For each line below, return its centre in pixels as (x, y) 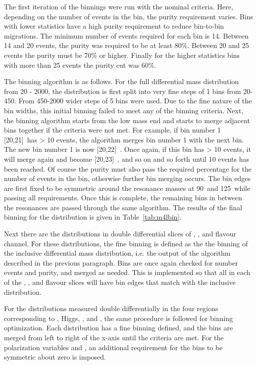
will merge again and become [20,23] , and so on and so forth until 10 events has (127, 159)
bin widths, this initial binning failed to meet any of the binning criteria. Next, (124, 110)
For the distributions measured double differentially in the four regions (111, 308)
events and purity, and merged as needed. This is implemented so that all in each (127, 272)
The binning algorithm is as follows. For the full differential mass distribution (122, 81)
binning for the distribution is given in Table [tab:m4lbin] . (93, 217)
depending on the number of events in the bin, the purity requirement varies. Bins (129, 16)
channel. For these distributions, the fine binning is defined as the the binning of (126, 243)
